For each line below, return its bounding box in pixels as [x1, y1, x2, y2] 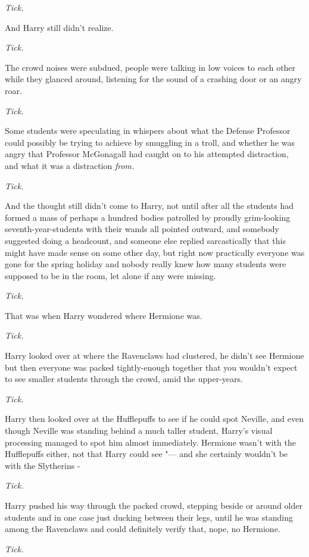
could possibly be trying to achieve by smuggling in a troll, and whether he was [5, 136, 295, 148]
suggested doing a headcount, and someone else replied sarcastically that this [5, 234, 286, 246]
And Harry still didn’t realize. [5, 21, 114, 33]
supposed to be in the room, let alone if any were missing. [5, 269, 216, 281]
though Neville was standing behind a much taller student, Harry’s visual [5, 424, 273, 437]
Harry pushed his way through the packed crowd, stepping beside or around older [5, 499, 302, 511]
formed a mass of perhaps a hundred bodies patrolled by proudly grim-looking [5, 211, 291, 223]
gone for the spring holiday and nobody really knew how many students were [5, 258, 286, 270]
